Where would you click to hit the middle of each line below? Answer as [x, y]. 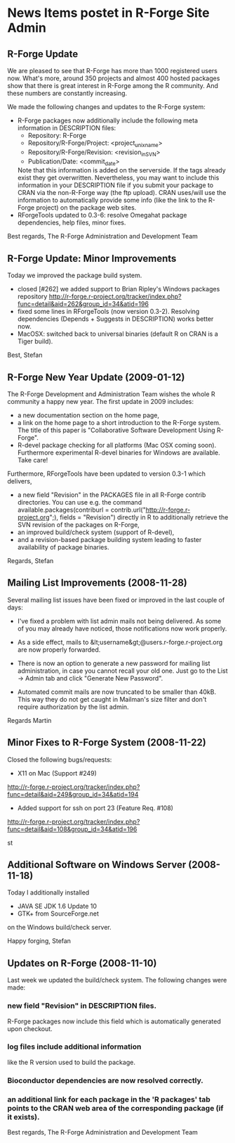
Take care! [33, 460]
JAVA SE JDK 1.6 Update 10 [57, 907]
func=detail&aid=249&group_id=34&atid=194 [73, 794]
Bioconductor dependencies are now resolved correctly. [105, 1080]
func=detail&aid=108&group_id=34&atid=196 [72, 829]
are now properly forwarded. [59, 650]
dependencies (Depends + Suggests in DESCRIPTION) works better [115, 319]
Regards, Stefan [31, 561]
